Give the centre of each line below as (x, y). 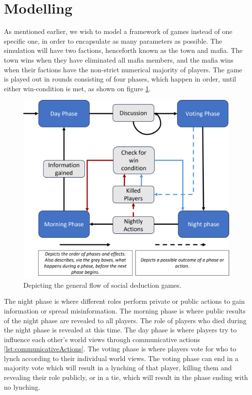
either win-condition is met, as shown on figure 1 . (77, 88)
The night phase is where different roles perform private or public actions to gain (125, 301)
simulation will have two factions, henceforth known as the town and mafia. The (123, 50)
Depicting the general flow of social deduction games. (102, 285)
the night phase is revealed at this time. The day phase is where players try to (120, 330)
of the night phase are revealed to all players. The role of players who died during (125, 320)
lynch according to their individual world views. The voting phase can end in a (121, 358)
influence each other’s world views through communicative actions (102, 339)
